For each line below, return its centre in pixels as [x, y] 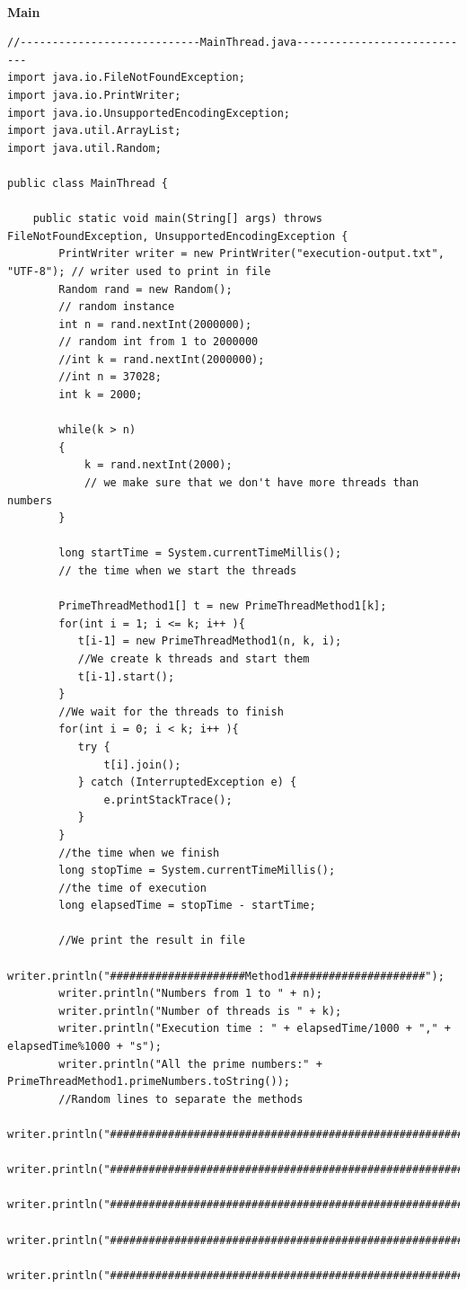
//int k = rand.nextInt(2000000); [162, 359]
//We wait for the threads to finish [171, 711]
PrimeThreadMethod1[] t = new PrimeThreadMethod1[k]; [223, 606]
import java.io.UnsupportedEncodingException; [149, 113]
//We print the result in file [152, 941]
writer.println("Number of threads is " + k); [200, 1011]
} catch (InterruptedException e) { [187, 782]
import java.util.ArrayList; [94, 131]
